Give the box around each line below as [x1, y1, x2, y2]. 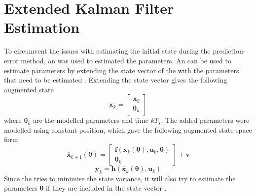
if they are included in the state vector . [46, 183, 167, 193]
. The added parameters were [161, 115, 250, 125]
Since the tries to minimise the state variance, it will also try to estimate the [4, 173, 236, 183]
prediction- [213, 46, 246, 56]
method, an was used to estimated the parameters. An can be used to [21, 55, 231, 65]
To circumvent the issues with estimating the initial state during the [4, 46, 211, 56]
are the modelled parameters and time [33, 115, 148, 125]
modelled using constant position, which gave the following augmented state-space [4, 124, 252, 135]
